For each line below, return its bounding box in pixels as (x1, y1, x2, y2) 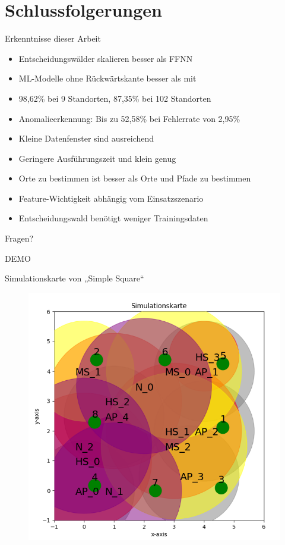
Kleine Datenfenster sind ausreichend (18, 132, 154, 145)
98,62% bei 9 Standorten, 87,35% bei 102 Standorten (18, 92, 211, 104)
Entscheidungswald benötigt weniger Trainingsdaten (18, 212, 208, 224)
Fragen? (5, 232, 34, 245)
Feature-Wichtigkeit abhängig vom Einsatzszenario (18, 192, 204, 204)
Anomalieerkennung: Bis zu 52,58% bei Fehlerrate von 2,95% (18, 112, 240, 124)
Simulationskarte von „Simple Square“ (5, 272, 144, 284)
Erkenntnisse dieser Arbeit (5, 32, 101, 45)
